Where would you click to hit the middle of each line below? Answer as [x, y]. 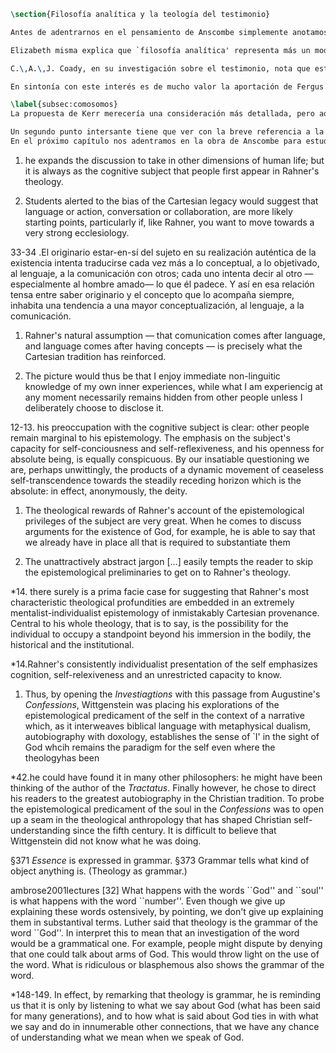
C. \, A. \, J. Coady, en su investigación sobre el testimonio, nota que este [171, 68]
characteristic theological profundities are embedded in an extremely [152, 602]
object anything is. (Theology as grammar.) [99, 871]
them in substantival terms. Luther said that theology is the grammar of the [164, 922]
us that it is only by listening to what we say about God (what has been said [165, 1005]
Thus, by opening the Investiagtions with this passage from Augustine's [172, 694]
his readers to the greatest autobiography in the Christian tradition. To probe [167, 798]
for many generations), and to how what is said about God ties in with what [164, 1016]
